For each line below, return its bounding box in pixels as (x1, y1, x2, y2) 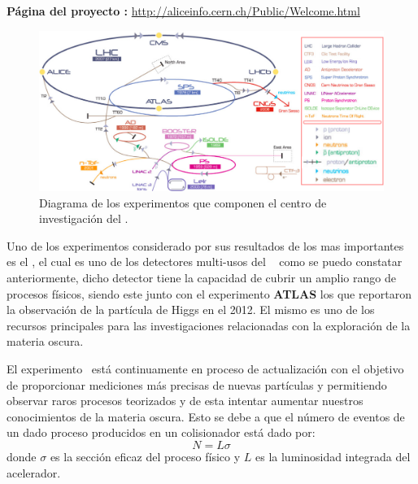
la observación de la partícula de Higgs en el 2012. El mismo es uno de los (7, 301, 375, 318)
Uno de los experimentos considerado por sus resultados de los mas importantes (7, 237, 404, 254)
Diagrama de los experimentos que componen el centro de (39, 194, 327, 211)
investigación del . (39, 210, 128, 227)
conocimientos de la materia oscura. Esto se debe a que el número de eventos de (7, 408, 405, 425)
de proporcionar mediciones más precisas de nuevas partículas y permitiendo (7, 376, 387, 393)
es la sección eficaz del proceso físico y (50, 448, 241, 464)
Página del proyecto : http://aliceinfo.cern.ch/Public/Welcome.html (7, 2, 360, 19)
